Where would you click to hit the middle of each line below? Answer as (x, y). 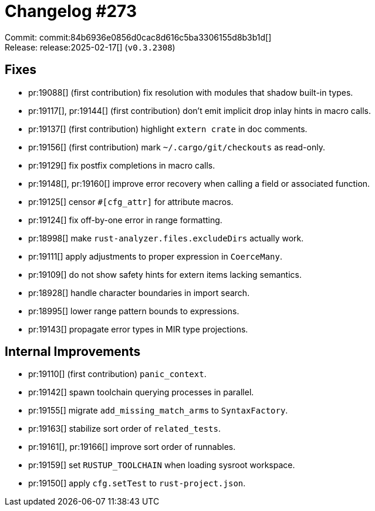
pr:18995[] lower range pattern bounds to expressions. (134, 311)
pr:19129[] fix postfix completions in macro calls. (122, 165)
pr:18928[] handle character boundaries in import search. (139, 293)
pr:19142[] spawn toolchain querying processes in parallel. (141, 392)
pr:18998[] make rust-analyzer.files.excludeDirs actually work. (166, 238)
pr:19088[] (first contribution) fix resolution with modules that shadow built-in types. (191, 92)
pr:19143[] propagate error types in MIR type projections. (138, 329)
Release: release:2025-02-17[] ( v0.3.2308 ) (90, 47)
